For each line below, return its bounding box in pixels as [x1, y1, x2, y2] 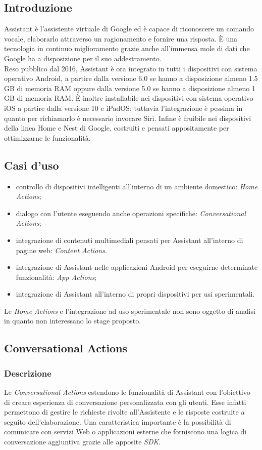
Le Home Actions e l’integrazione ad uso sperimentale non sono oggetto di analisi [4, 305, 255, 316]
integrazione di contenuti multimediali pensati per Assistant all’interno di [16, 234, 243, 245]
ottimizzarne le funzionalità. [4, 132, 91, 143]
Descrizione [4, 366, 51, 379]
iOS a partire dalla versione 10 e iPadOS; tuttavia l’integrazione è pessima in [4, 102, 243, 113]
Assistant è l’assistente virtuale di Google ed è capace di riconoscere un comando [4, 23, 254, 34]
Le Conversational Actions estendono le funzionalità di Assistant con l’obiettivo [4, 387, 250, 397]
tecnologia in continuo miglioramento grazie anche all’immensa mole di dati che [4, 43, 250, 54]
